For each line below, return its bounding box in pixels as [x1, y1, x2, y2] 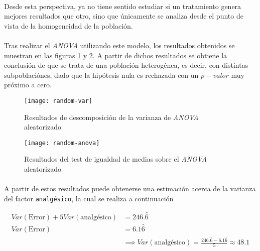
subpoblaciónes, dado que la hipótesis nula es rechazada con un [4, 69, 199, 80]
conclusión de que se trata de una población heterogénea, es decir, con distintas [4, 60, 248, 70]
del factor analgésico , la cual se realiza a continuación [4, 193, 174, 203]
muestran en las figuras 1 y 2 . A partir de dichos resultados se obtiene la [4, 50, 227, 60]
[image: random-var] [24, 97, 93, 104]
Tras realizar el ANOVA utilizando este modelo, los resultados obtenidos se [4, 40, 235, 50]
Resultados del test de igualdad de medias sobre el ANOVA [24, 154, 207, 164]
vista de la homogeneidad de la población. [4, 20, 133, 31]
